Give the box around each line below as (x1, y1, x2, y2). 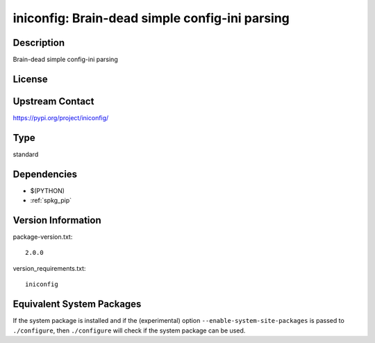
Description (12, 37, 65, 49)
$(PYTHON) (30, 186, 65, 194)
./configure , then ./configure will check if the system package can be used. (12, 326, 246, 335)
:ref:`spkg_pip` (30, 196, 72, 205)
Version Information (12, 215, 101, 226)
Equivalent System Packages (12, 299, 142, 310)
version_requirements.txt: (12, 264, 86, 272)
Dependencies (12, 168, 78, 180)
